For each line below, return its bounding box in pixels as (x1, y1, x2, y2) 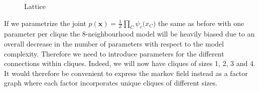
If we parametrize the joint (4, 17, 86, 28)
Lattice (24, 1, 46, 11)
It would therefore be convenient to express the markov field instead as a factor (4, 67, 248, 78)
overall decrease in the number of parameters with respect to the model (4, 38, 224, 48)
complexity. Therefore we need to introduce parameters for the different (4, 48, 224, 58)
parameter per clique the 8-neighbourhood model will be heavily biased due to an (4, 28, 255, 39)
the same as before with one (158, 17, 244, 28)
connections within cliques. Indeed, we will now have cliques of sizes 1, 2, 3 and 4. (4, 58, 255, 68)
